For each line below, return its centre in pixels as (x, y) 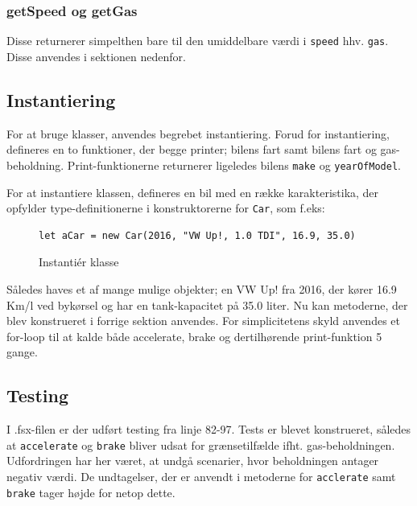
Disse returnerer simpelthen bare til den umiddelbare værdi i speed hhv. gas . (198, 41)
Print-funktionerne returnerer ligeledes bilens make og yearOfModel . (234, 165)
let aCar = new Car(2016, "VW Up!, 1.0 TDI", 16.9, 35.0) (197, 235)
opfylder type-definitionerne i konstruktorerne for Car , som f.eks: (166, 208)
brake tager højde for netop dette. (91, 492)
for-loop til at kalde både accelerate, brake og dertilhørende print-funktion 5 (194, 336)
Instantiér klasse (79, 262)
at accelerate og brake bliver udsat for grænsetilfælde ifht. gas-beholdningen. (201, 444)
